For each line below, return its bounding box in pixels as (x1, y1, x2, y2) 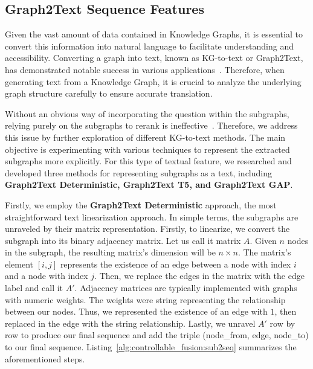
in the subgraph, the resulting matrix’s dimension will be (5, 246, 216, 258)
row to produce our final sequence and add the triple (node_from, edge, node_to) (5, 329, 309, 341)
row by (269, 316, 295, 329)
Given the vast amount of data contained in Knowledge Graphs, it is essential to (5, 28, 303, 40)
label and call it (5, 281, 63, 294)
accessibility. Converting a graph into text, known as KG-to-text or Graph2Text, (5, 51, 303, 64)
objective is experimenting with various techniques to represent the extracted (5, 143, 290, 155)
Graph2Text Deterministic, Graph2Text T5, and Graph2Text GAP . (5, 178, 293, 191)
